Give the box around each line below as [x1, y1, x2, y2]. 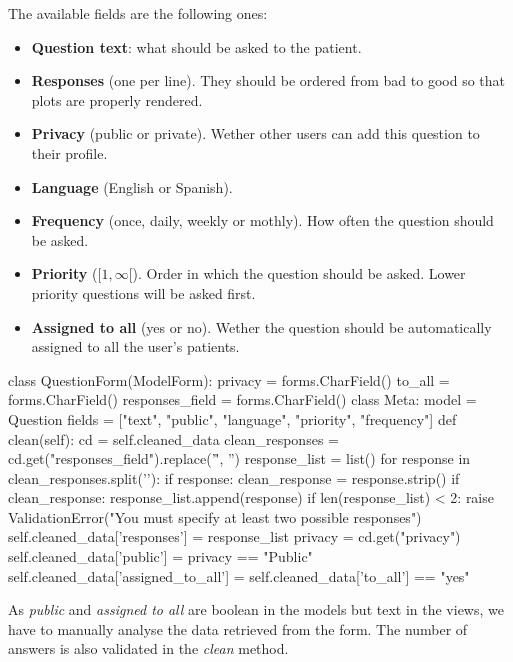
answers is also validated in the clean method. [8, 638, 289, 659]
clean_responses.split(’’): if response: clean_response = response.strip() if [8, 467, 460, 488]
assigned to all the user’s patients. [31, 336, 240, 357]
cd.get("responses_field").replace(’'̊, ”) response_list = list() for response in [8, 448, 471, 469]
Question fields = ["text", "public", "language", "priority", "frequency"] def [8, 408, 457, 429]
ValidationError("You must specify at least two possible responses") [8, 506, 422, 527]
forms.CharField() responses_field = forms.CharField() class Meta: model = [8, 389, 477, 410]
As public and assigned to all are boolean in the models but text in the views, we [8, 599, 504, 620]
